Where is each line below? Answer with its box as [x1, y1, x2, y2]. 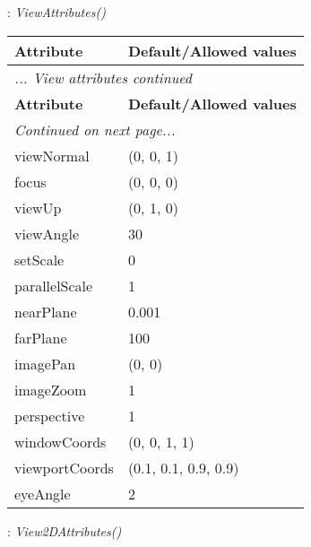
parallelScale [14, 274, 93, 296]
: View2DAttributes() [7, 521, 122, 540]
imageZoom [14, 378, 87, 400]
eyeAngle [14, 482, 71, 504]
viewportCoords [14, 456, 114, 478]
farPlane [14, 326, 67, 348]
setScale [14, 248, 65, 270]
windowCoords [14, 430, 107, 452]
